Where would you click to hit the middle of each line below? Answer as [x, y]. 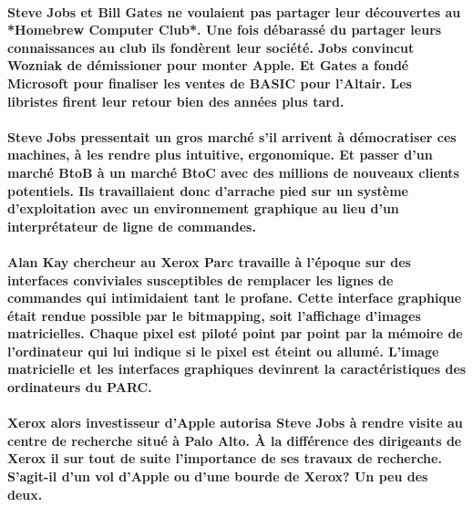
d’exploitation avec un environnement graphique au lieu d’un [203, 208]
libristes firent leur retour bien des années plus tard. [176, 101]
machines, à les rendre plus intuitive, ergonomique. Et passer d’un [220, 155]
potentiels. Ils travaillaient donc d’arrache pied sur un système [208, 190]
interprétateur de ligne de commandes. [132, 226]
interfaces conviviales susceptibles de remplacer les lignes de [201, 279]
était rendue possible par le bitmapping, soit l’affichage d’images [214, 315]
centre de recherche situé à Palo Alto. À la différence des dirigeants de [235, 440]
